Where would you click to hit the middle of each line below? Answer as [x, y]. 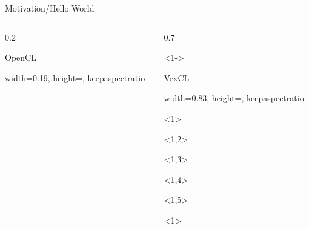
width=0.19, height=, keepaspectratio [75, 77]
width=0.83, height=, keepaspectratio [234, 98]
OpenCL [21, 57]
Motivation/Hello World [50, 8]
